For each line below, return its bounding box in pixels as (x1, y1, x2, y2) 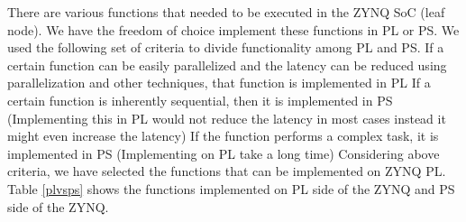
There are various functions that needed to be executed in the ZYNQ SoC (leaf (7, 3, 445, 21)
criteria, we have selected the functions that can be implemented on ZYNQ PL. (7, 162, 446, 180)
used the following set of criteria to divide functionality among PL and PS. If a (7, 38, 444, 57)
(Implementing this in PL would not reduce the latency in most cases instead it (7, 108, 446, 127)
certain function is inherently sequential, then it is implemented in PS (7, 90, 393, 109)
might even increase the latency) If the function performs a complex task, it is (7, 126, 439, 145)
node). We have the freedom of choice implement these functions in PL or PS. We (7, 20, 460, 39)
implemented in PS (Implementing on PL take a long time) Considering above (7, 143, 440, 162)
